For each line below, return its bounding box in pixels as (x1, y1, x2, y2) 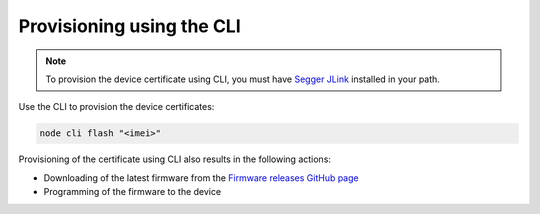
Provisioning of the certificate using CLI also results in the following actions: (18, 153, 332, 165)
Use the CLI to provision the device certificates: (18, 101, 215, 113)
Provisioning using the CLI (18, 15, 242, 37)
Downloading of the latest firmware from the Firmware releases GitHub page (43, 171, 359, 184)
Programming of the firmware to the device (43, 186, 222, 198)
